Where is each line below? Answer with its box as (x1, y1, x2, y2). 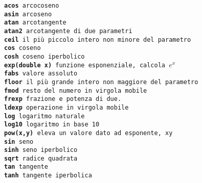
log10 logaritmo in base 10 (4, 121, 100, 128)
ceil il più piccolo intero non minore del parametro (4, 36, 191, 43)
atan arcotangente (4, 19, 66, 27)
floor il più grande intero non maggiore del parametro (4, 78, 198, 86)
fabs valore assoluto (4, 70, 78, 77)
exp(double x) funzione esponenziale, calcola (4, 61, 165, 69)
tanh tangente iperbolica (4, 172, 92, 179)
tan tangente (4, 163, 48, 171)
